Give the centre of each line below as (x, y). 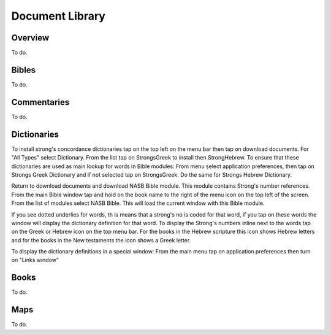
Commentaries (40, 102)
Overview (30, 38)
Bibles (24, 70)
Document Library (58, 16)
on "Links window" (35, 260)
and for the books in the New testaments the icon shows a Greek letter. (101, 240)
